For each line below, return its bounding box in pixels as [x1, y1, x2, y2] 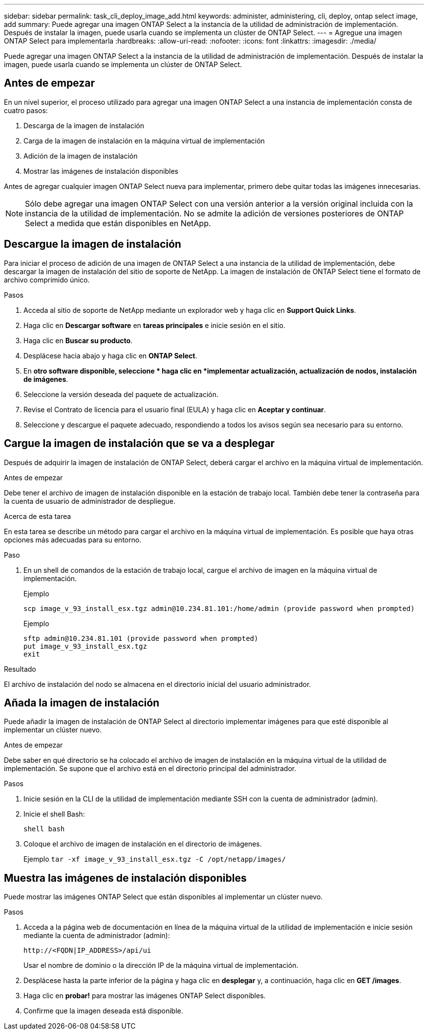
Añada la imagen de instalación [4, 696, 160, 709]
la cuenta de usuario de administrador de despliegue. [4, 496, 176, 505]
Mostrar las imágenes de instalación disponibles [23, 166, 178, 175]
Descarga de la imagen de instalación [23, 121, 144, 130]
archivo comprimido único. [4, 275, 90, 284]
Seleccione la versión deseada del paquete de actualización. [23, 390, 219, 399]
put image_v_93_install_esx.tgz [23, 642, 147, 650]
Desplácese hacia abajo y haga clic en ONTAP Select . [23, 351, 197, 360]
